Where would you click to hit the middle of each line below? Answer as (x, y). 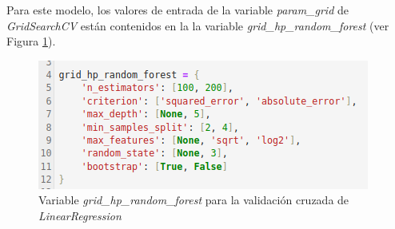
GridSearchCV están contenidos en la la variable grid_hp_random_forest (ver (198, 25)
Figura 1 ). (31, 41)
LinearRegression (80, 215)
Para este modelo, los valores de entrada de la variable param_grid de (178, 10)
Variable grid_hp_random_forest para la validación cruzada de (194, 200)
